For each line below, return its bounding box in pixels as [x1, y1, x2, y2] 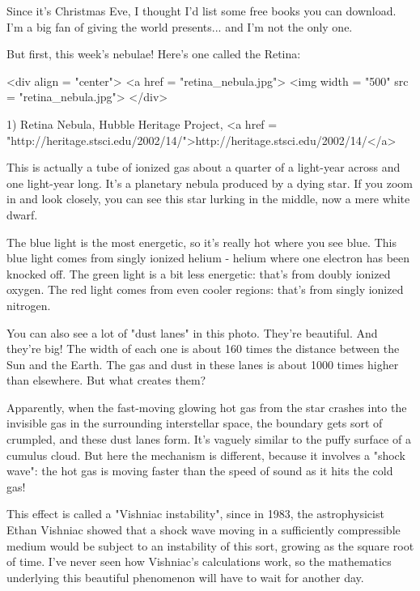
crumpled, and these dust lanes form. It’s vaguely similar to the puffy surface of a [6, 431, 411, 448]
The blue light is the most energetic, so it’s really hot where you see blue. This [6, 233, 397, 250]
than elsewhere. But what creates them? [6, 372, 206, 389]
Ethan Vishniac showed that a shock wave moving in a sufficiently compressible [6, 521, 401, 538]
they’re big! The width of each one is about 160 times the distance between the [6, 340, 400, 357]
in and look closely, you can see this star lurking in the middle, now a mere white [6, 190, 410, 207]
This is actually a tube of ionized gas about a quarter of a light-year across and [6, 159, 401, 176]
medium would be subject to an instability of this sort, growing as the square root [6, 537, 414, 554]
